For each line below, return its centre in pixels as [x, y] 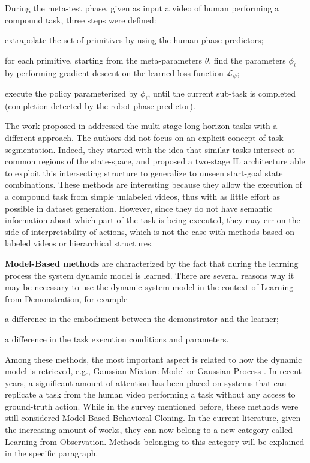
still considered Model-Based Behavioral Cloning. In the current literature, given [153, 418]
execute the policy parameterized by [71, 93]
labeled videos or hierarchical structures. [79, 243]
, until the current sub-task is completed [222, 93]
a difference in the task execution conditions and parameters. [117, 339]
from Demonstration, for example [66, 298]
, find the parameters [247, 60]
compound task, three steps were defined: [81, 19]
